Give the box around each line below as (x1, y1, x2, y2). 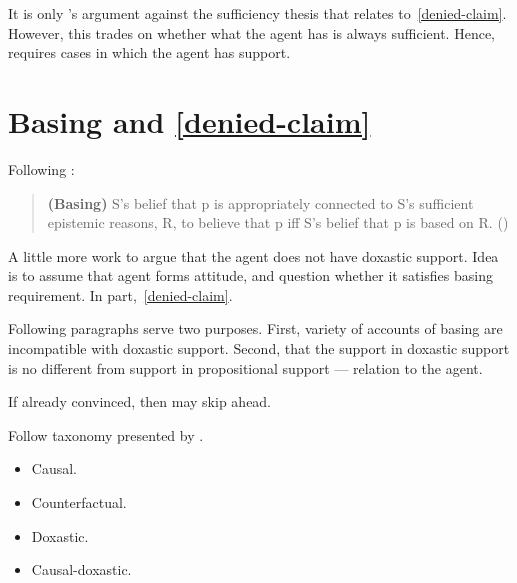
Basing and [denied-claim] (8, 100, 371, 141)
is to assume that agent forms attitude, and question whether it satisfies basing (8, 265, 493, 286)
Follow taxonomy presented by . (8, 424, 204, 445)
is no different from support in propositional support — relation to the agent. (8, 357, 483, 378)
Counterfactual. (31, 492, 127, 513)
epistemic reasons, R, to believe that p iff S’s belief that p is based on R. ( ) (47, 212, 509, 233)
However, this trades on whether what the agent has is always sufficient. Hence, (8, 22, 496, 43)
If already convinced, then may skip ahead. (8, 391, 272, 412)
